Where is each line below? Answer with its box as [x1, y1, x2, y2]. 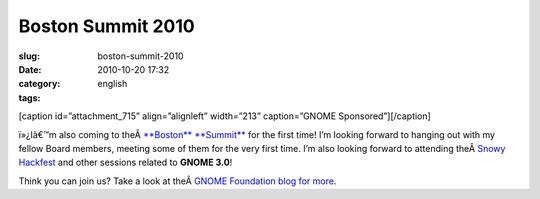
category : [18, 78, 61, 90]
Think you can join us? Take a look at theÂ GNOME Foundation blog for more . [18, 175, 337, 187]
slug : [18, 50, 40, 62]
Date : [18, 63, 42, 75]
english [97, 78, 128, 90]
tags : [18, 91, 41, 104]
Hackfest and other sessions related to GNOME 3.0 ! [18, 156, 233, 169]
